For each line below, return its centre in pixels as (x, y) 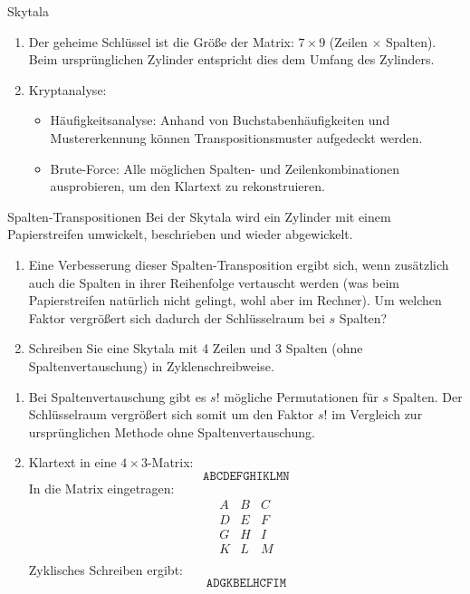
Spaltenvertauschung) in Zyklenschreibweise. (151, 365)
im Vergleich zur (377, 414)
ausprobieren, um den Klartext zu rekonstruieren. (187, 186)
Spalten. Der (427, 396)
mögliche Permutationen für (301, 396)
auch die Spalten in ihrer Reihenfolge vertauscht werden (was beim (214, 282)
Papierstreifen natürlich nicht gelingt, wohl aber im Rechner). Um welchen (235, 300)
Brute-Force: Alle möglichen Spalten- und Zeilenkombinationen (225, 168)
